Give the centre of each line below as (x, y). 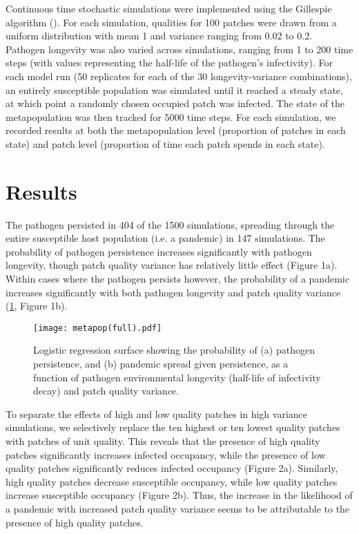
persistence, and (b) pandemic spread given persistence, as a (161, 364)
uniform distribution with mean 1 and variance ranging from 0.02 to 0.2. (159, 36)
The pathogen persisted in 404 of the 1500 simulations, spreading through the (170, 224)
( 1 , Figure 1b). (37, 306)
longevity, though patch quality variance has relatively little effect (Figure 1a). (172, 265)
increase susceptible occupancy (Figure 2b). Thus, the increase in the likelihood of (179, 495)
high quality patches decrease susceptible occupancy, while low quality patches (172, 481)
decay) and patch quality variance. (106, 391)
